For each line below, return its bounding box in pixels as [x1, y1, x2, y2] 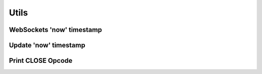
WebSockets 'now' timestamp [9, 26, 102, 34]
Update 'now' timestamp [9, 41, 85, 49]
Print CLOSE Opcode [9, 57, 73, 65]
